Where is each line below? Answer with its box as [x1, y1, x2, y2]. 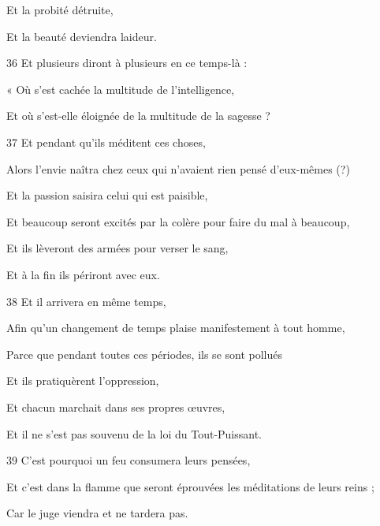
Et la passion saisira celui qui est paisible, [6, 187, 208, 203]
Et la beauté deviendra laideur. [6, 28, 157, 44]
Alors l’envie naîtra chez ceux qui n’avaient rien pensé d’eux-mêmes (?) [6, 160, 350, 177]
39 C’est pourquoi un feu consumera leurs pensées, [6, 452, 251, 468]
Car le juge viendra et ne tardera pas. [6, 505, 188, 521]
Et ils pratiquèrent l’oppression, [6, 372, 159, 389]
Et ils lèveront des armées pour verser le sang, [6, 240, 229, 256]
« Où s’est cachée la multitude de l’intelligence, [6, 80, 235, 97]
